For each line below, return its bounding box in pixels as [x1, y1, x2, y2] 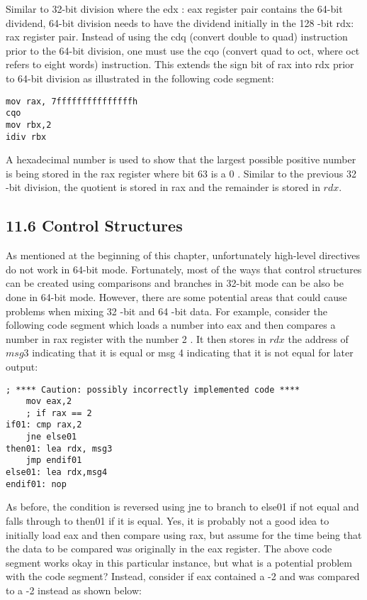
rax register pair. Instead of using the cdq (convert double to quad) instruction [6, 29, 348, 44]
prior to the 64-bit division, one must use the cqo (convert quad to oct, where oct [6, 43, 360, 58]
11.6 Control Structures [6, 214, 183, 236]
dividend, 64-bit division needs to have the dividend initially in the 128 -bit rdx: [6, 15, 354, 30]
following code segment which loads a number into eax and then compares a [6, 317, 336, 332]
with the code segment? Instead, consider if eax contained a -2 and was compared [6, 569, 360, 584]
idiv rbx [6, 131, 47, 142]
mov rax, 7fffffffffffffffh [6, 96, 138, 107]
